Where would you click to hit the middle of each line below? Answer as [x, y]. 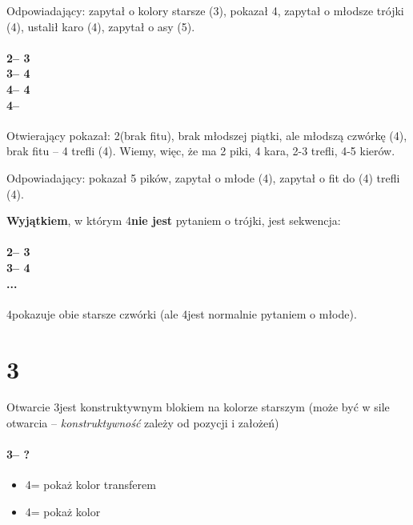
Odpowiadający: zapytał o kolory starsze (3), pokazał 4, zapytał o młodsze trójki [205, 10]
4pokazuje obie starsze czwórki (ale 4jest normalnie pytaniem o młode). [182, 313]
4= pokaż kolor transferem [90, 485]
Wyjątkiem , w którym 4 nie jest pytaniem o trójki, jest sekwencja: [174, 220]
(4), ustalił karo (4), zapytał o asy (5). [101, 26]
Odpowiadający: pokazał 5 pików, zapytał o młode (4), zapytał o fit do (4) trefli [203, 177]
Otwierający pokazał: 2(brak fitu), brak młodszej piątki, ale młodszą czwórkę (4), [207, 135]
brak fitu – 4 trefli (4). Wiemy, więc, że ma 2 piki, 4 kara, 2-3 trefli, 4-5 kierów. [201, 151]
